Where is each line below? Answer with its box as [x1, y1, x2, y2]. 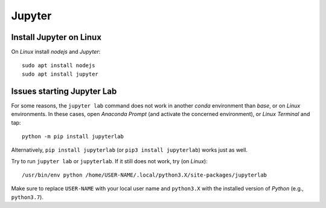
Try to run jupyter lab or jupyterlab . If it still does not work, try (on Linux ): [11, 157, 208, 164]
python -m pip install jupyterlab [22, 133, 124, 140]
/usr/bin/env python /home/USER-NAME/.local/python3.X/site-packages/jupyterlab [22, 172, 267, 178]
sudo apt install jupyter [22, 70, 99, 77]
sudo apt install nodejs [22, 62, 95, 69]
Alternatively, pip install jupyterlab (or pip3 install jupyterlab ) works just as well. [11, 146, 248, 154]
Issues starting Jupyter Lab [11, 86, 117, 96]
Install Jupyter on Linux [11, 32, 102, 42]
